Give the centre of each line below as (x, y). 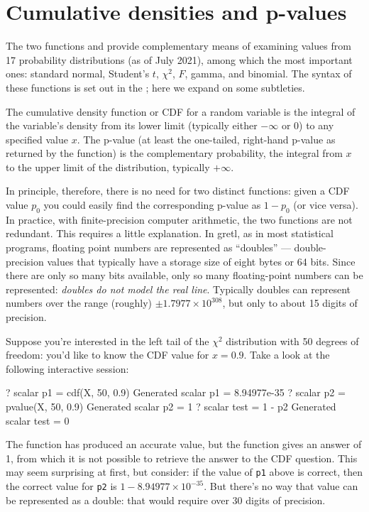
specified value (37, 139)
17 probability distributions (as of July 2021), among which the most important (179, 59)
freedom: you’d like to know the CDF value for (108, 355)
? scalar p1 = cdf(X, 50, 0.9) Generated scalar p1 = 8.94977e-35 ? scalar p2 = (176, 392)
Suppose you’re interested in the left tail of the (108, 341)
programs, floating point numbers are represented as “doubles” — (148, 247)
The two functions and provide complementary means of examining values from (178, 46)
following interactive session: (67, 368)
